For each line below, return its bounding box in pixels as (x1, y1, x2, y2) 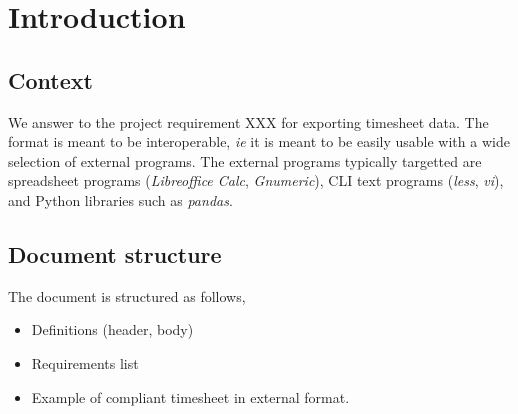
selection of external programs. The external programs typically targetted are (8, 150, 482, 171)
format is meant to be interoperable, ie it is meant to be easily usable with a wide (8, 131, 510, 152)
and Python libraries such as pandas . (8, 189, 233, 210)
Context (8, 64, 93, 95)
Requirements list (31, 352, 139, 373)
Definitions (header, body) (31, 319, 194, 340)
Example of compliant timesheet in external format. (31, 386, 350, 407)
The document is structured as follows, (8, 285, 246, 306)
